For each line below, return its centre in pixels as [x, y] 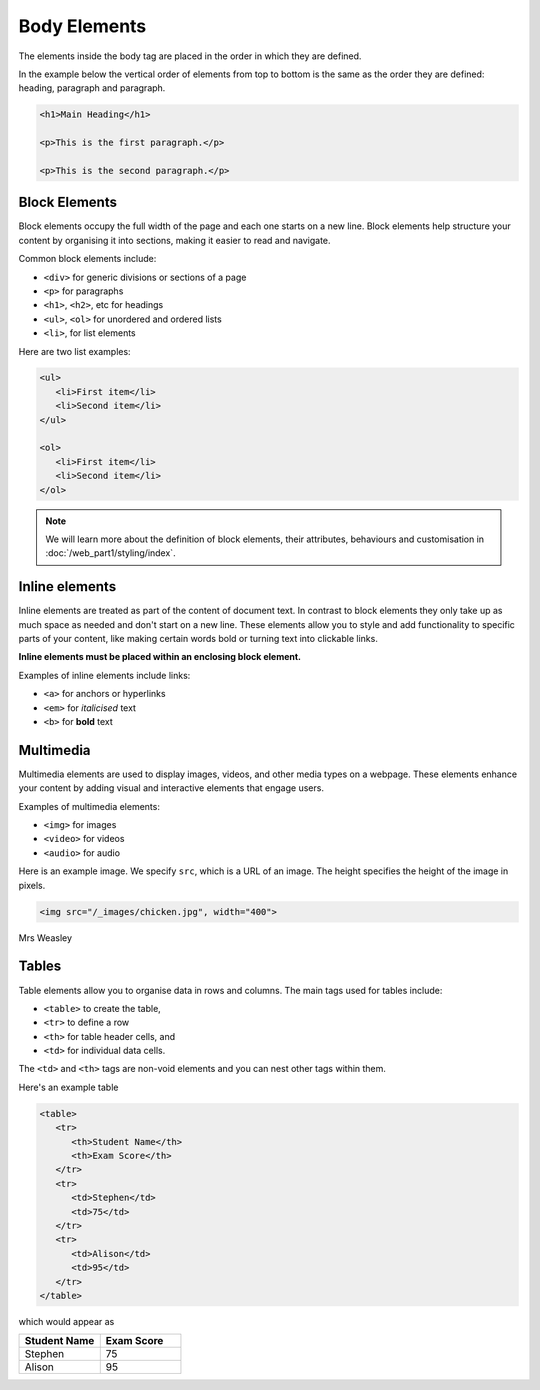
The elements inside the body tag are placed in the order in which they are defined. [190, 56]
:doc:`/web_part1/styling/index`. [110, 553]
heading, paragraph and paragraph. [92, 88]
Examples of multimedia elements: [89, 806]
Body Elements [82, 26]
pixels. [32, 885]
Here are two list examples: [74, 351]
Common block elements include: [87, 259]
